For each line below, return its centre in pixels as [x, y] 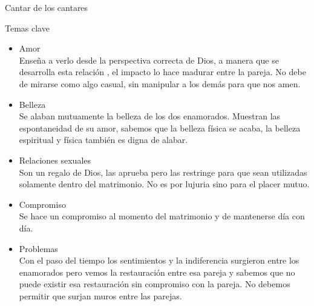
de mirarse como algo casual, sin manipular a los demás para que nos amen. [160, 83]
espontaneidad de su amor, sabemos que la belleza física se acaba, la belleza [160, 128]
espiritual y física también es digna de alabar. [103, 140]
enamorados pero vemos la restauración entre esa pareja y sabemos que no [157, 272]
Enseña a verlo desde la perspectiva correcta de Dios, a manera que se [149, 60]
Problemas [38, 248]
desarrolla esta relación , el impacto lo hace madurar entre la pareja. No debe [162, 72]
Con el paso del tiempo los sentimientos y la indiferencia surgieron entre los [159, 260]
